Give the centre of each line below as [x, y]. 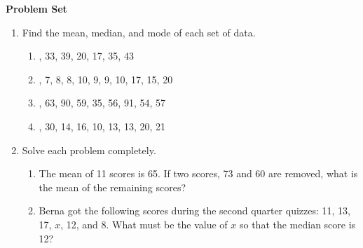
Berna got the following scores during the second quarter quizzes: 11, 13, [194, 211]
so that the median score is [297, 224]
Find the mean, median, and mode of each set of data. [139, 32]
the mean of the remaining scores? [112, 187]
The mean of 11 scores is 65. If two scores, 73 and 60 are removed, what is [198, 173]
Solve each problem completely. [89, 150]
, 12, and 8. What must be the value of [144, 224]
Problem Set [36, 8]
